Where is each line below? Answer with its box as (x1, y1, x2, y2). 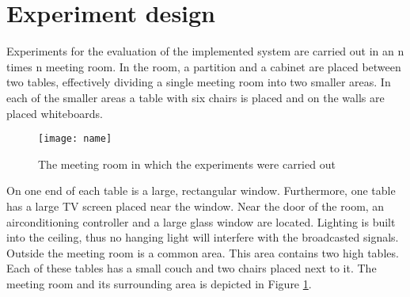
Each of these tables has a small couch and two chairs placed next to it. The (6, 260, 377, 276)
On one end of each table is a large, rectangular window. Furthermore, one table (6, 182, 396, 199)
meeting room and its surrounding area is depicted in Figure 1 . (6, 275, 312, 291)
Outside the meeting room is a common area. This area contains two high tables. (6, 244, 399, 261)
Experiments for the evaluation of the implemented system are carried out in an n (6, 43, 404, 59)
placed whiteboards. (6, 105, 103, 121)
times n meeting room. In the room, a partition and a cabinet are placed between (6, 58, 401, 74)
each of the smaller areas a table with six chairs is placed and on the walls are (6, 89, 385, 105)
